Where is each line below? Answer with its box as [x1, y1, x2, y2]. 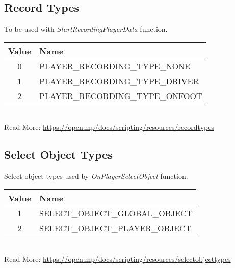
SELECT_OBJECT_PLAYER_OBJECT [39, 222, 192, 234]
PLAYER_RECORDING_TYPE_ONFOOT [39, 89, 202, 102]
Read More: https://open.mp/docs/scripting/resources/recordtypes [4, 121, 214, 132]
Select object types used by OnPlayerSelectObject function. [4, 170, 188, 181]
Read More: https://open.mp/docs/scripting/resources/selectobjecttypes [4, 254, 231, 264]
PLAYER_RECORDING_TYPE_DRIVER [39, 75, 199, 87]
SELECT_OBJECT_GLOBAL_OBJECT [39, 207, 193, 219]
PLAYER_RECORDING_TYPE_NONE [39, 60, 191, 72]
